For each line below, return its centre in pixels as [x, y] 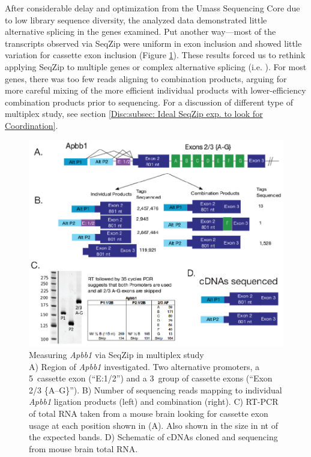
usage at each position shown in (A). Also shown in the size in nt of [153, 425]
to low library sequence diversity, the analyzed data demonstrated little [136, 19]
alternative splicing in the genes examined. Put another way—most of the [140, 31]
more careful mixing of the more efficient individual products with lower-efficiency [155, 90]
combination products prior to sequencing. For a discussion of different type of [149, 102]
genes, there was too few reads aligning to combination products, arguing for [146, 78]
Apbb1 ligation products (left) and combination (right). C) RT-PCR [154, 402]
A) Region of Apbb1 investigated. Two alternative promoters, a [144, 366]
